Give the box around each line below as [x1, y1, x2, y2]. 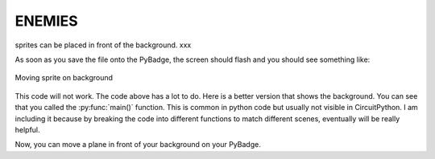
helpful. [14, 124, 40, 134]
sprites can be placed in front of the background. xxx [14, 40, 192, 50]
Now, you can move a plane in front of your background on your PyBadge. [14, 140, 261, 149]
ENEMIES [14, 12, 78, 30]
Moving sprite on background [14, 73, 113, 83]
